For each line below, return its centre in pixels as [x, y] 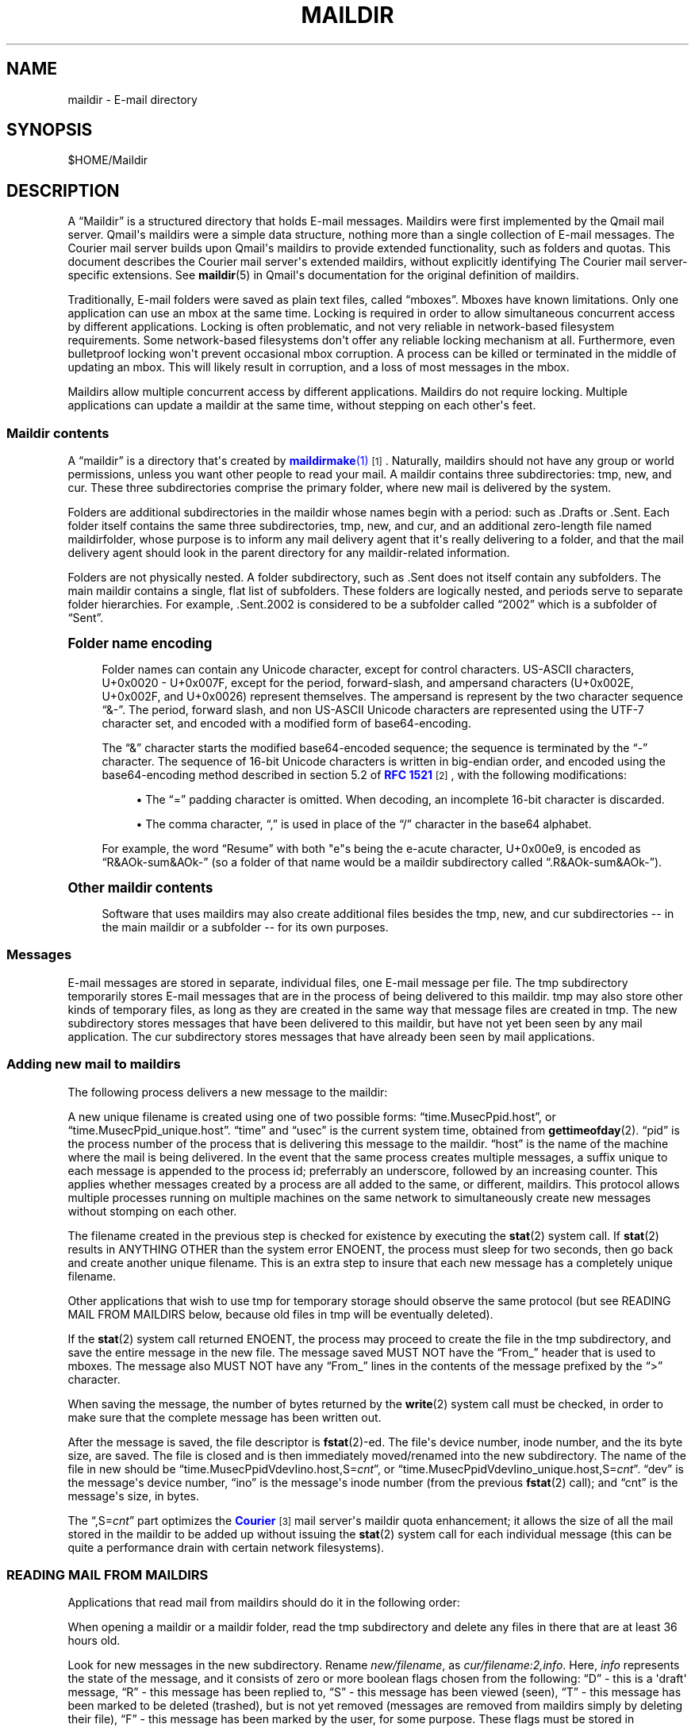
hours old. [94, 1641]
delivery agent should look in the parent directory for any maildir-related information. [289, 553]
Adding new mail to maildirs [94, 1064]
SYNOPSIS [50, 130]
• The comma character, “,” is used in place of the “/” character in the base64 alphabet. [364, 824]
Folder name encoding [140, 644]
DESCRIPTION [63, 190]
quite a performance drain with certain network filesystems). [226, 1547]
